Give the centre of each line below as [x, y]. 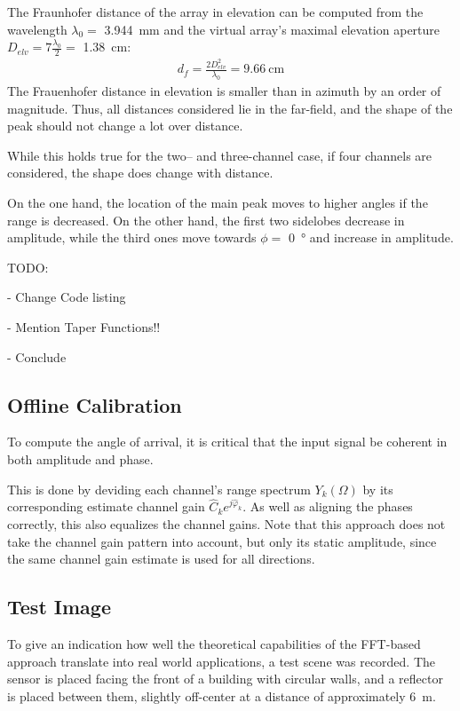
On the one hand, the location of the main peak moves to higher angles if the [218, 203]
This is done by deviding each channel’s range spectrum [159, 489]
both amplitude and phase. [80, 459]
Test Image [59, 607]
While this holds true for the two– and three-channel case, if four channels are [220, 155]
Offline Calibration [95, 404]
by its [378, 489]
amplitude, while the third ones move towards [132, 237]
